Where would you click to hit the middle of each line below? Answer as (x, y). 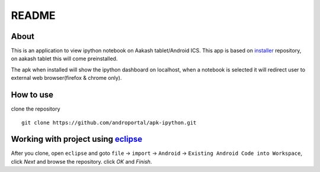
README (33, 15)
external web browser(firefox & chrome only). (66, 78)
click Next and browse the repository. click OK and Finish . (81, 161)
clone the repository (36, 109)
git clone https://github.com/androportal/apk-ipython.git (109, 122)
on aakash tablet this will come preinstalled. (64, 59)
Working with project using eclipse (77, 139)
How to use (32, 95)
